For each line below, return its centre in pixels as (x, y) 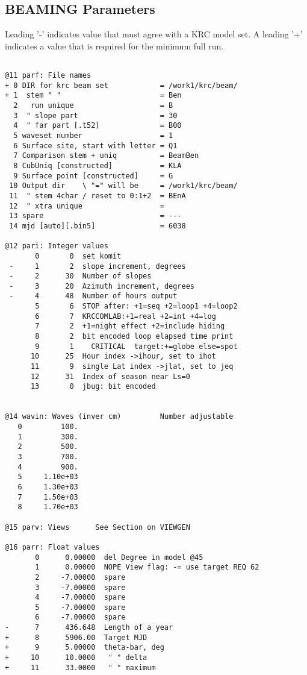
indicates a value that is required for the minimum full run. (114, 46)
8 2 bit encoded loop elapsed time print (134, 337)
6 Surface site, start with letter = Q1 (95, 146)
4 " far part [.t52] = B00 (98, 126)
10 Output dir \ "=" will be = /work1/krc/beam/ (123, 186)
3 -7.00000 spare (80, 587)
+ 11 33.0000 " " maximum (80, 667)
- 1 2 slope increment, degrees (98, 266)
